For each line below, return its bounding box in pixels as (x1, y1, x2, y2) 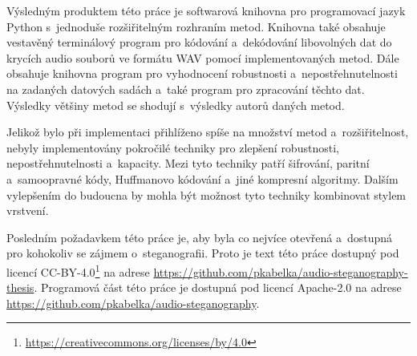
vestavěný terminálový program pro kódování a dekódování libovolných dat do (6, 34, 392, 51)
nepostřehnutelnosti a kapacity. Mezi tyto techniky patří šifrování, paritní (6, 155, 370, 172)
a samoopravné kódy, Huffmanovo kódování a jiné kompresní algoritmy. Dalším (6, 170, 399, 187)
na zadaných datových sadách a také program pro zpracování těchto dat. (6, 80, 365, 97)
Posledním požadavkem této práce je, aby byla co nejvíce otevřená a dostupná (6, 229, 393, 245)
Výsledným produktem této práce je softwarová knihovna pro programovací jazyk (6, 2, 406, 18)
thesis (6, 279, 34, 296)
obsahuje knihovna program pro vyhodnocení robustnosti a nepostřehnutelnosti (6, 65, 398, 82)
